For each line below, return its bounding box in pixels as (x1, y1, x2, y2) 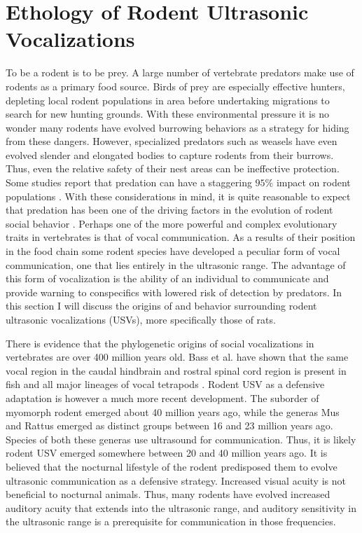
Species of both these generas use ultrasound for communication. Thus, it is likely (6, 431, 356, 446)
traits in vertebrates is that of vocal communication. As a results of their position (6, 230, 356, 244)
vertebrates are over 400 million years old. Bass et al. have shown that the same (6, 349, 349, 364)
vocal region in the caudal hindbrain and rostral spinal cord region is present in (6, 363, 347, 378)
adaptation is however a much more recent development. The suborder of (6, 390, 319, 405)
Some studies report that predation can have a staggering (6, 175, 252, 190)
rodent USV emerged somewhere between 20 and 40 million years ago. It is (6, 445, 328, 460)
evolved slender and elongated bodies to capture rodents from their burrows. (6, 147, 334, 162)
